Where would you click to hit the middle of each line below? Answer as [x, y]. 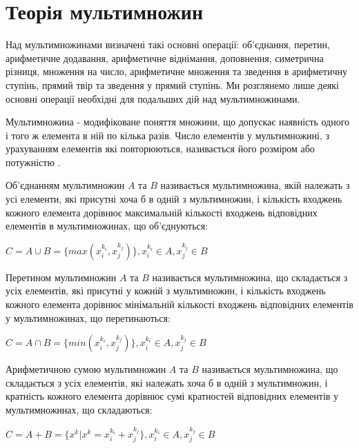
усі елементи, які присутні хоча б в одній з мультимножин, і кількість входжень [174, 199]
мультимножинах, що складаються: [79, 409]
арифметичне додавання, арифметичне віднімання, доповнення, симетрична [165, 58]
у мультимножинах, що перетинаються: [88, 317]
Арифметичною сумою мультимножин [86, 369]
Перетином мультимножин [61, 277]
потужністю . [33, 162]
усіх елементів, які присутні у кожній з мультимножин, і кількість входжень [166, 291]
